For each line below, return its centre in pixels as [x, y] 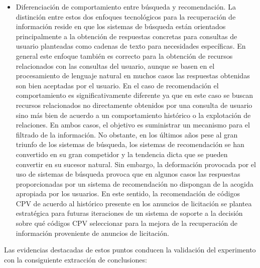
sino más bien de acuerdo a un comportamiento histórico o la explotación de [133, 115]
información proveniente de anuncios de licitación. [92, 233]
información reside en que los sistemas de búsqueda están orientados [121, 26]
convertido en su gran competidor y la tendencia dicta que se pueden [122, 154]
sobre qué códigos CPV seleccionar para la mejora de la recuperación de [127, 223]
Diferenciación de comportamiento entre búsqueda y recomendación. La [126, 7]
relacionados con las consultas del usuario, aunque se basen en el [115, 65]
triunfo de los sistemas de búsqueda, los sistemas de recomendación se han [130, 144]
